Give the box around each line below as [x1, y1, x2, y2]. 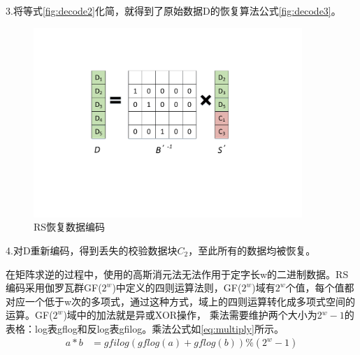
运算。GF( [6, 307, 53, 322]
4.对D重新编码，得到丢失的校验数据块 [6, 242, 178, 257]
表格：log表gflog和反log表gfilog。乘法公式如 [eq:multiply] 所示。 [6, 321, 284, 335]
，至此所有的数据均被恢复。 [188, 242, 316, 257]
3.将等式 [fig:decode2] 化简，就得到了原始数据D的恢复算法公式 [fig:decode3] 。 [6, 3, 341, 17]
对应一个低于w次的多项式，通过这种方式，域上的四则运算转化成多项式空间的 [6, 294, 356, 308]
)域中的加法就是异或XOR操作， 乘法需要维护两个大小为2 [63, 307, 322, 322]
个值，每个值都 [285, 280, 354, 295]
